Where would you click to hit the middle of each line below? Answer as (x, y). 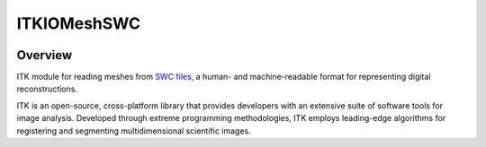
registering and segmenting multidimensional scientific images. (134, 131)
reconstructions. (47, 89)
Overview (45, 55)
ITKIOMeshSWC (79, 23)
